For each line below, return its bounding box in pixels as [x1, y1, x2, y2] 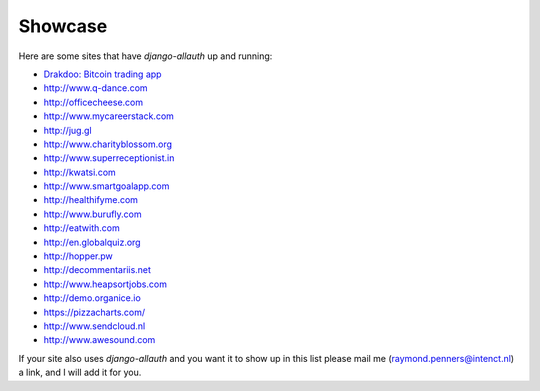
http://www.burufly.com [43, 208, 142, 220]
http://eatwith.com [43, 222, 120, 234]
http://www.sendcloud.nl [43, 320, 146, 332]
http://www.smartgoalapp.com [43, 180, 170, 192]
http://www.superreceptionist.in [43, 152, 175, 164]
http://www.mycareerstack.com [43, 110, 175, 122]
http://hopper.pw [43, 250, 114, 262]
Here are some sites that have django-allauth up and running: [18, 50, 273, 62]
